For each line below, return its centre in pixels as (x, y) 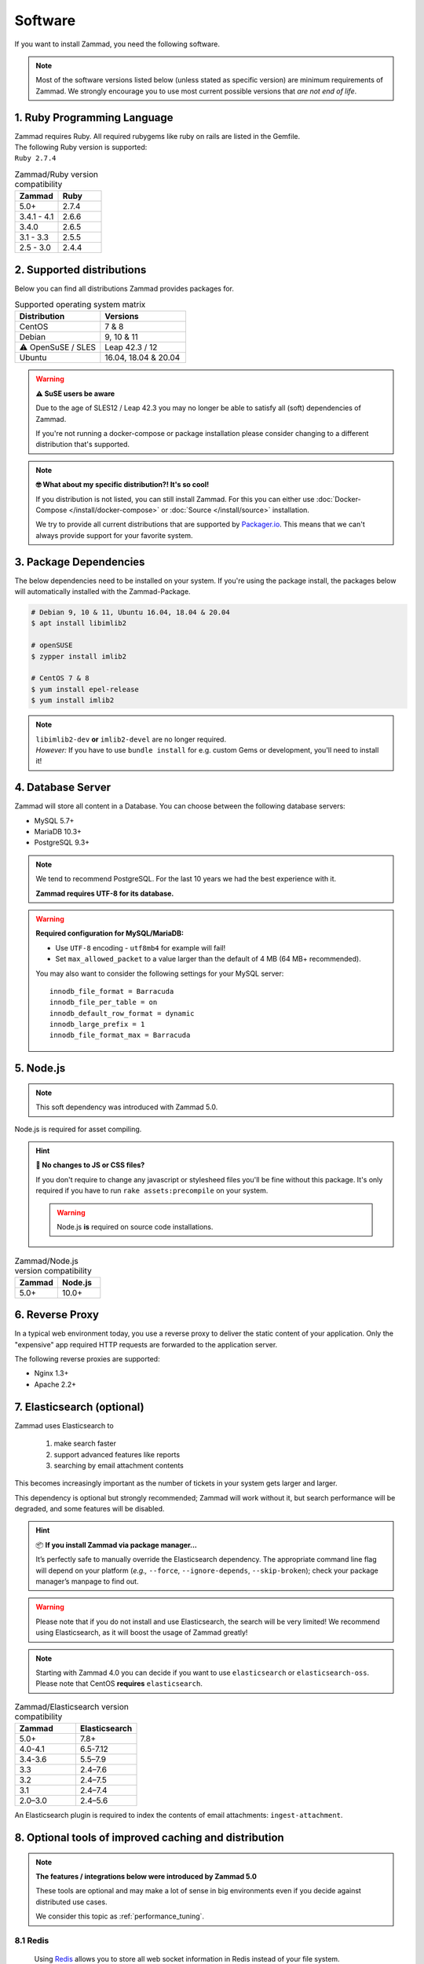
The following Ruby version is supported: (81, 147)
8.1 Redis (32, 1940)
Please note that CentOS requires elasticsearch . (119, 1684)
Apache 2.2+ (55, 1384)
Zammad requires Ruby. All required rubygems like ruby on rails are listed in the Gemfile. (157, 136)
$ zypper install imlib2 (79, 656)
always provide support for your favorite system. (114, 535)
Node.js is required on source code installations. (135, 1227)
